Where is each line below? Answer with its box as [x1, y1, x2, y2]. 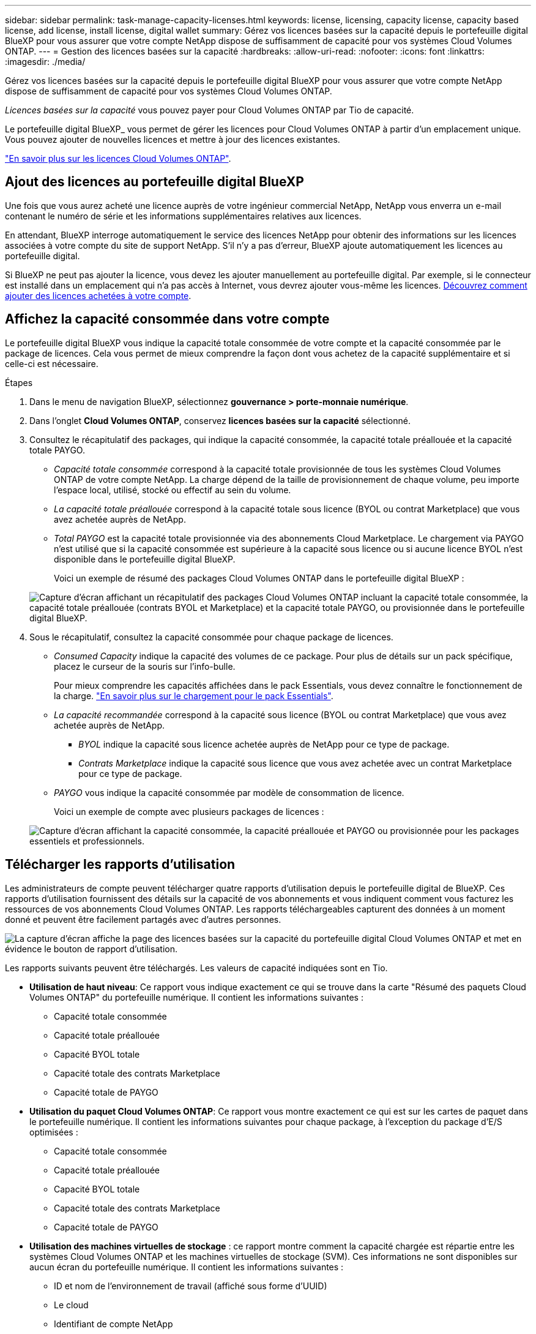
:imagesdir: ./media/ [5, 56, 86, 67]
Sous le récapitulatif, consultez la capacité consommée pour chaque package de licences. [29, 631, 393, 642]
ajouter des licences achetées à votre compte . [5, 290, 192, 301]
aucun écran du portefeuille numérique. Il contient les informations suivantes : [29, 1261, 344, 1272]
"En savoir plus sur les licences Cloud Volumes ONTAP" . [5, 153, 231, 164]
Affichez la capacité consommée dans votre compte [5, 311, 330, 327]
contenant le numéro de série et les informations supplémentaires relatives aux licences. [5, 210, 362, 221]
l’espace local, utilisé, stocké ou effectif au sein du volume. [54, 484, 291, 495]
